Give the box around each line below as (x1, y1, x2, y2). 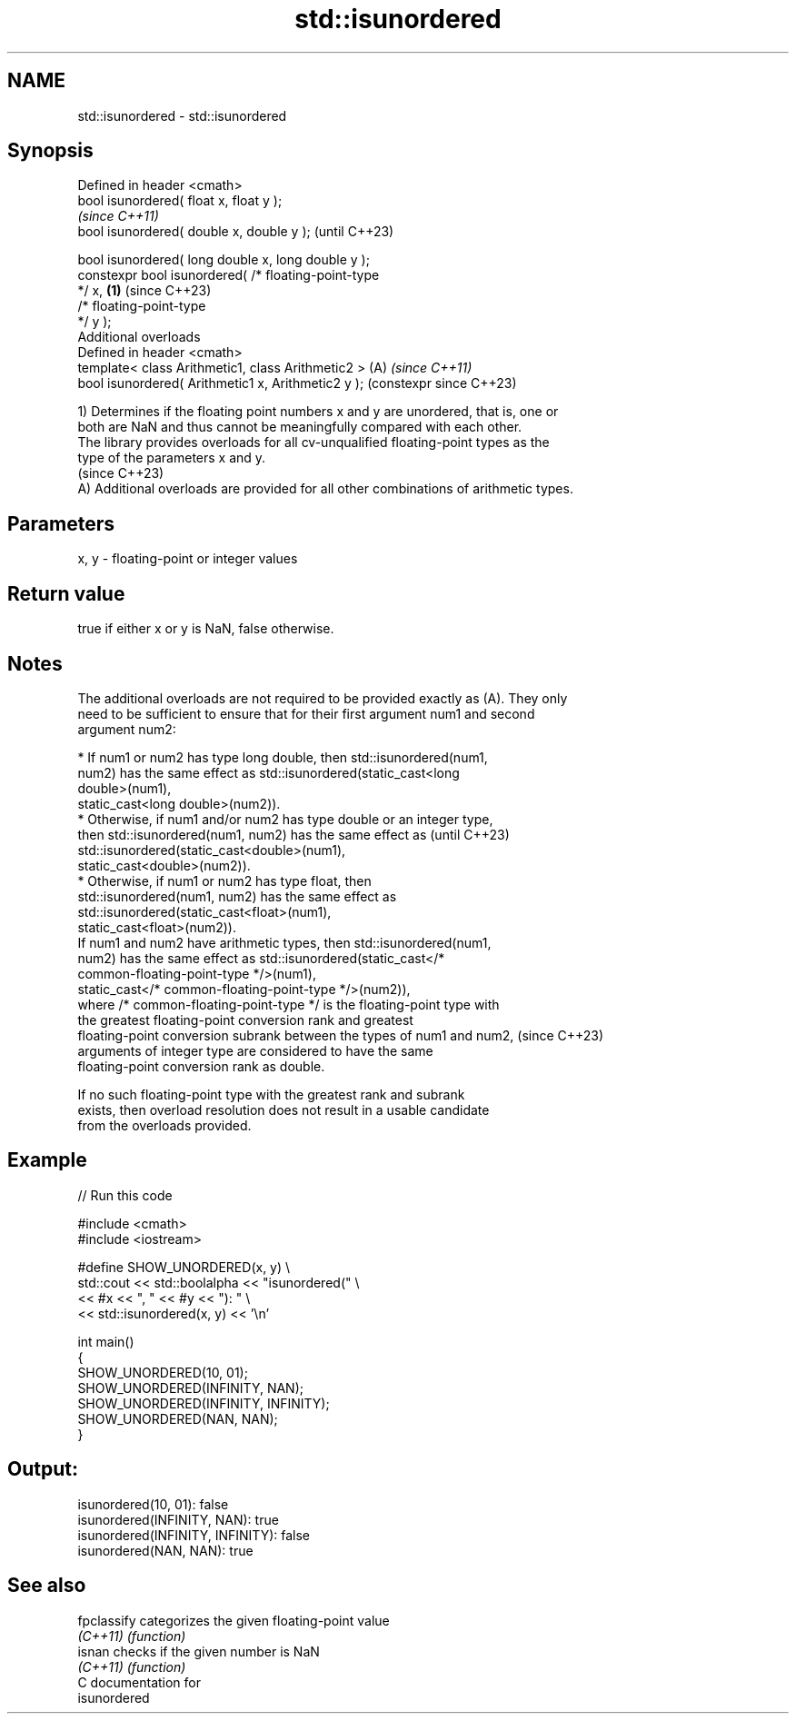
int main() (77, 1333, 134, 1349)
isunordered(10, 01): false (77, 1496, 229, 1512)
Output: (7, 1457, 78, 1481)
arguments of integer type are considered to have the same (77, 1042, 433, 1059)
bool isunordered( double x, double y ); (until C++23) (77, 224, 394, 240)
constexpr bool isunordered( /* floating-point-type (77, 267, 380, 284)
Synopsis (7, 139, 94, 163)
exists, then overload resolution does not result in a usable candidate (77, 1101, 490, 1118)
